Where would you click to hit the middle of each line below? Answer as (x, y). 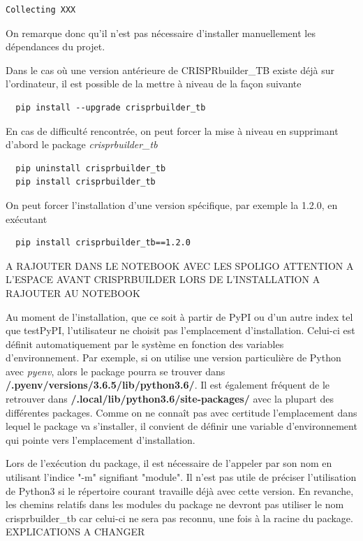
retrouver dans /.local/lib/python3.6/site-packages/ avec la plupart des (170, 399)
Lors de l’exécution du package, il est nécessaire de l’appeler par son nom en (169, 463)
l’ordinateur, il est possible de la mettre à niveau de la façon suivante (154, 84)
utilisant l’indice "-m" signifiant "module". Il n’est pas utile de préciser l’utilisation (181, 477)
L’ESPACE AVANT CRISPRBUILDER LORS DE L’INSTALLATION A (163, 279)
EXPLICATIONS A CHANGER (75, 532)
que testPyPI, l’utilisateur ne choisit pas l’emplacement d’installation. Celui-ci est (180, 330)
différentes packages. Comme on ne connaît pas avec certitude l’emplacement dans (181, 412)
